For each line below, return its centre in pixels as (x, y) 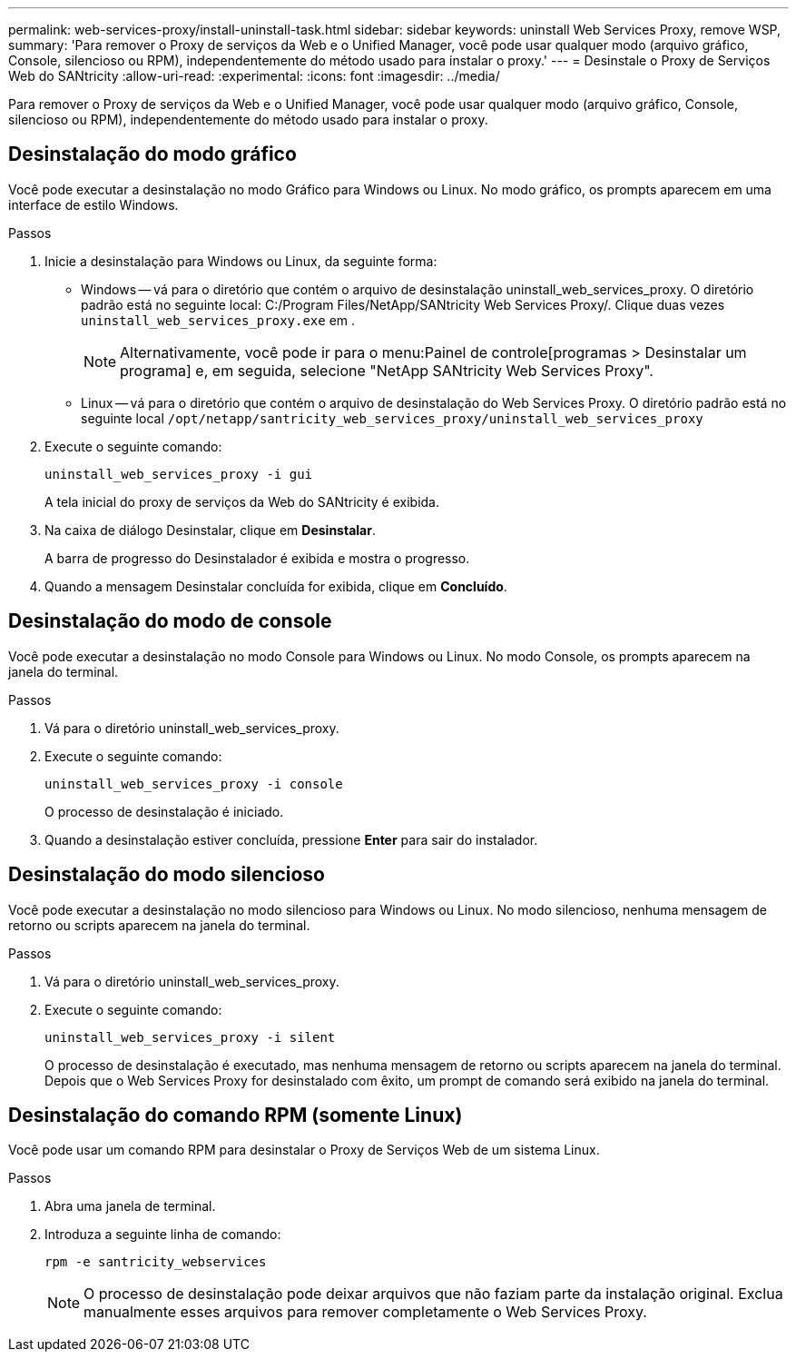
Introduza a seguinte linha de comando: (163, 1235)
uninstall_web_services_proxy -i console (194, 784)
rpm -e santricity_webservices (156, 1262)
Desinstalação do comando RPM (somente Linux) (236, 1115)
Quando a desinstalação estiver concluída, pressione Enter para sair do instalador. (291, 839)
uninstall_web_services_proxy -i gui (179, 474)
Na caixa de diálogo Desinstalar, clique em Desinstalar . (210, 530)
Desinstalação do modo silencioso (167, 875)
